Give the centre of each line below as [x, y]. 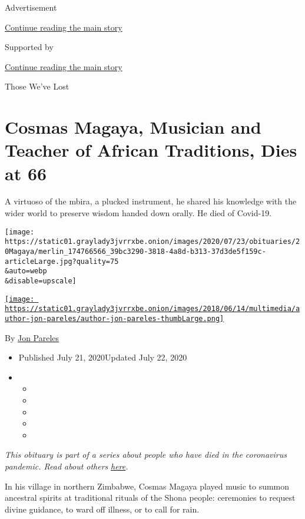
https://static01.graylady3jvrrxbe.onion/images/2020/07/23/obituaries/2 [152, 242]
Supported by [29, 47]
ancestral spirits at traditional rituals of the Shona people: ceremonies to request [150, 497]
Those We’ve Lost [37, 86]
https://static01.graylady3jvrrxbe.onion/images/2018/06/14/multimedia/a [152, 309]
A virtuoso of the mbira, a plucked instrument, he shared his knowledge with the [151, 201]
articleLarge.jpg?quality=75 [62, 261]
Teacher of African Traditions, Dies [151, 150]
